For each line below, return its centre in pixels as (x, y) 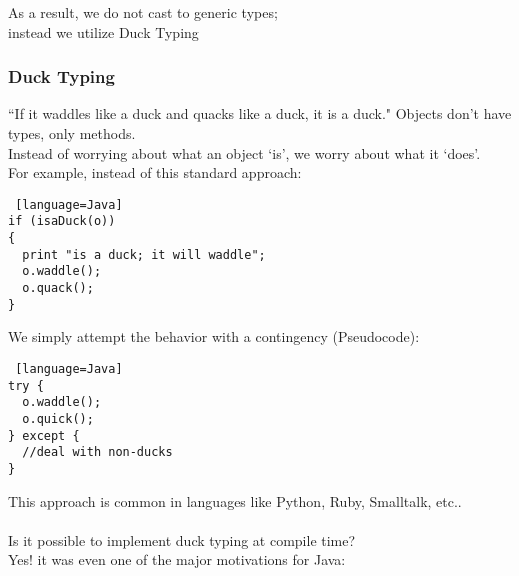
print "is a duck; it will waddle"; (144, 254)
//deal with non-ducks (97, 452)
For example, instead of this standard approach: (155, 172)
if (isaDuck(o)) (62, 221)
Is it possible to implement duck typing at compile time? (182, 539)
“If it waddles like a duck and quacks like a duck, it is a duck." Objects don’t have (260, 113)
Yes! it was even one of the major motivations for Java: (177, 559)
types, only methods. (72, 133)
